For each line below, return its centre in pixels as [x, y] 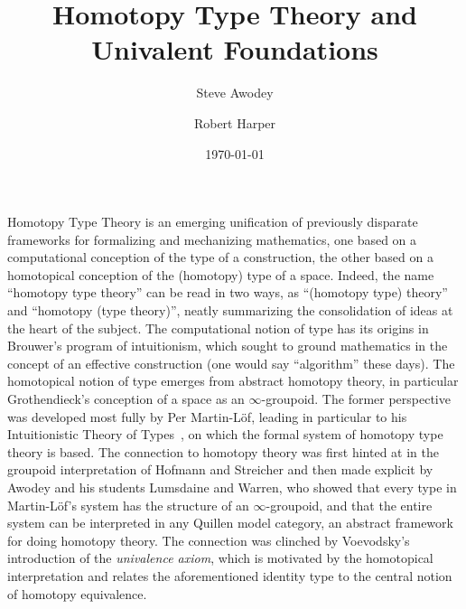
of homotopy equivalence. [77, 593]
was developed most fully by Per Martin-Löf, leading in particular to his [207, 416]
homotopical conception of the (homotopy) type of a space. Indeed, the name [221, 274]
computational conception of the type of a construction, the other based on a [220, 257]
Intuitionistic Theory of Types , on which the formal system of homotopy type [225, 434]
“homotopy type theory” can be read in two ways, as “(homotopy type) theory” [228, 292]
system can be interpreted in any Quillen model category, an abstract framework [230, 523]
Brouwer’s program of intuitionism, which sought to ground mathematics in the [228, 346]
